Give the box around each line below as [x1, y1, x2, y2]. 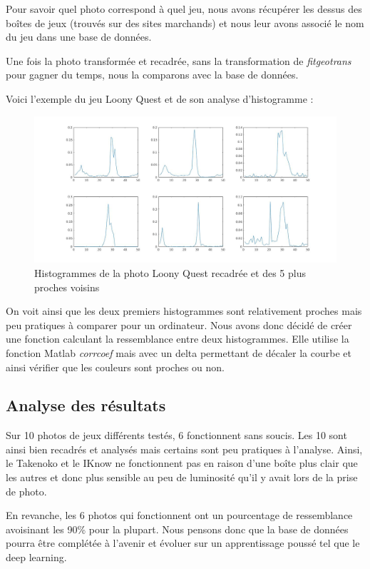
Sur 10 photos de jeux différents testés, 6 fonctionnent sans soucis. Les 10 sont [6, 428, 347, 443]
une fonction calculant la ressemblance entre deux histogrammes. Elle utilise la [6, 331, 349, 346]
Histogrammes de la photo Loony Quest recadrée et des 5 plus [34, 265, 306, 280]
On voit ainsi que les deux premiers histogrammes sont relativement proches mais [6, 303, 362, 318]
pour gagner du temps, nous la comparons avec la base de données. [6, 67, 299, 82]
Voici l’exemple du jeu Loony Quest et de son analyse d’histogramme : [6, 91, 314, 106]
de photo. [6, 483, 47, 498]
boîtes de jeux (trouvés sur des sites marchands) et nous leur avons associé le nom [6, 15, 364, 30]
